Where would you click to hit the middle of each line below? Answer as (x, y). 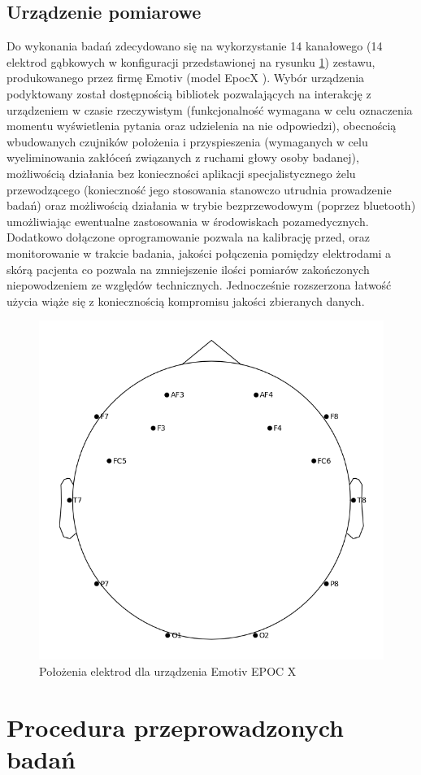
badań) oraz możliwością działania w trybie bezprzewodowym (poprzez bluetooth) (211, 205)
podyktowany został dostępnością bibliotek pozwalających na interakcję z (189, 93)
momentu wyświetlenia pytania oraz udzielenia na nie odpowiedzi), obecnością (202, 126)
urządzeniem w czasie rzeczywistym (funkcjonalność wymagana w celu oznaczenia (210, 109)
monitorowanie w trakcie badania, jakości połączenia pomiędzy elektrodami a (199, 253)
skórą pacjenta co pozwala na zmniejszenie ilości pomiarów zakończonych (188, 269)
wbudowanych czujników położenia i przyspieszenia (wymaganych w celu (187, 141)
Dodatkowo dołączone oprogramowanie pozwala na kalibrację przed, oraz (188, 237)
